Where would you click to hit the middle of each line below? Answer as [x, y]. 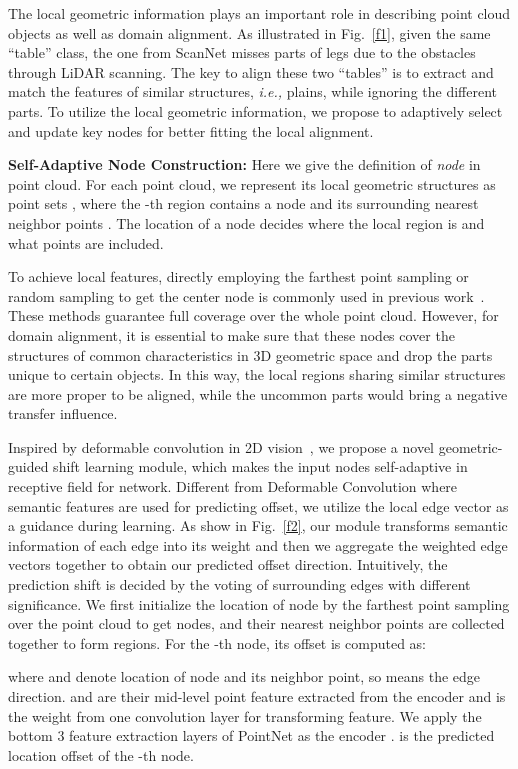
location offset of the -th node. [101, 754]
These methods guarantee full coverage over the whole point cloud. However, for [253, 315]
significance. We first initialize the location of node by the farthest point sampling [259, 603]
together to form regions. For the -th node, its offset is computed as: [217, 642]
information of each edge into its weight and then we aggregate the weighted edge [258, 544]
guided [28, 466]
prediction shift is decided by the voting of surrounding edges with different [239, 584]
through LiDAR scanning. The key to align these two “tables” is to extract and [251, 71]
